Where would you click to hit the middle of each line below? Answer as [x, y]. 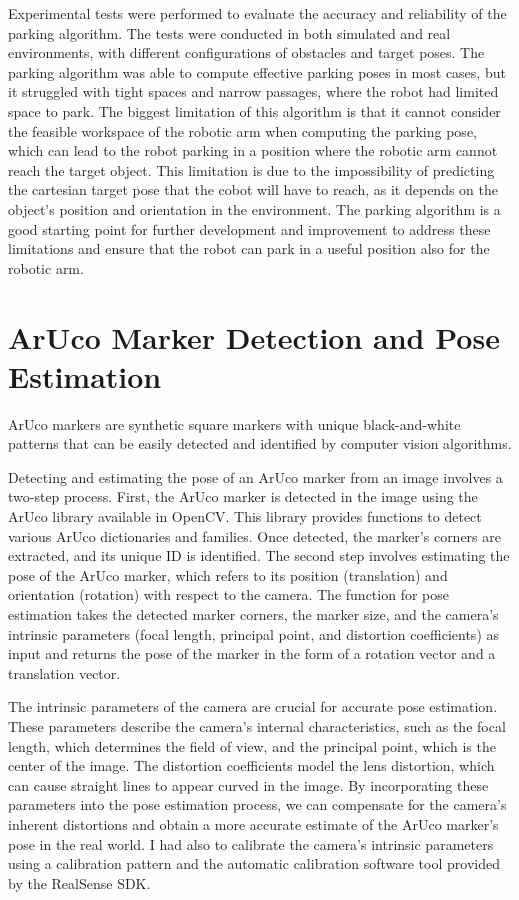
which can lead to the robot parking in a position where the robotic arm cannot [253, 150]
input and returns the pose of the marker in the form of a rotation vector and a [252, 653]
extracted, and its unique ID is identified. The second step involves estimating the [259, 555]
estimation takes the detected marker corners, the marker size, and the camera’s [253, 613]
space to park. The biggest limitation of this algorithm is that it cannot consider [254, 110]
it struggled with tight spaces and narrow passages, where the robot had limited [253, 91]
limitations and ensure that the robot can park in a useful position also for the [249, 248]
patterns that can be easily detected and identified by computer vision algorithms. [260, 443]
